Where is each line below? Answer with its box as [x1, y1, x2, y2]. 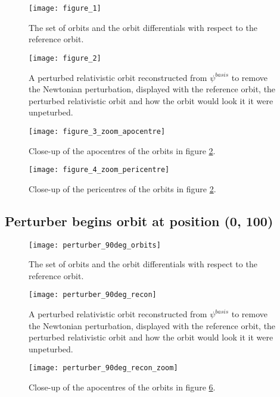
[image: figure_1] [29, 4, 101, 12]
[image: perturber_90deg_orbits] [29, 240, 161, 249]
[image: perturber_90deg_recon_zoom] [29, 364, 178, 373]
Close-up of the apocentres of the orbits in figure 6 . [29, 381, 216, 393]
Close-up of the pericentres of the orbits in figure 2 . [29, 182, 216, 195]
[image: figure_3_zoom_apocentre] [29, 127, 166, 136]
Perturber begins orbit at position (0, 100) [5, 211, 273, 230]
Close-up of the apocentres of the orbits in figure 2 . [29, 144, 216, 157]
